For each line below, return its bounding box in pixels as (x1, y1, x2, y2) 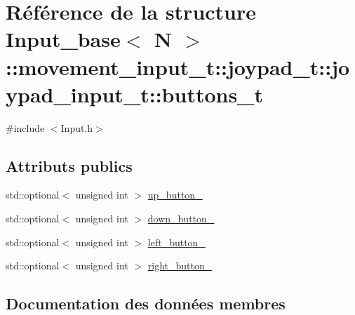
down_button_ (147, 211, 215, 226)
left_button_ (147, 234, 206, 249)
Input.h (60, 120, 93, 135)
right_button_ (147, 258, 213, 273)
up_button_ (147, 187, 203, 202)
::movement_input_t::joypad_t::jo (6, 52, 350, 81)
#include (6, 120, 45, 135)
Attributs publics (6, 154, 133, 176)
